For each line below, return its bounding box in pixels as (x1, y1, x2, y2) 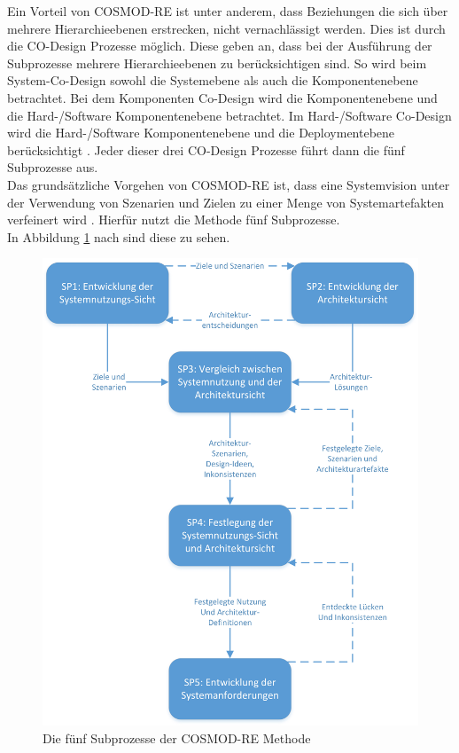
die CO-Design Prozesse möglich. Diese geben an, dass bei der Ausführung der (7, 36, 432, 55)
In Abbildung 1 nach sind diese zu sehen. (7, 227, 230, 246)
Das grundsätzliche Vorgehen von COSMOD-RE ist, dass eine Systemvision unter (7, 175, 450, 193)
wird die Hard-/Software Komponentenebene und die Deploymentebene (7, 123, 395, 142)
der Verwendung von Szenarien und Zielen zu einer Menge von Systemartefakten (7, 192, 445, 211)
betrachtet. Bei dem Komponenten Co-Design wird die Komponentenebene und (7, 88, 438, 106)
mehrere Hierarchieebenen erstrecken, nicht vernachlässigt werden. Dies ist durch (7, 19, 446, 37)
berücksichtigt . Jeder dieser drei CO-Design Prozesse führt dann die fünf (7, 140, 405, 159)
